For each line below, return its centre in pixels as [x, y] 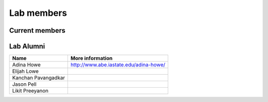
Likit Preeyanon [30, 91]
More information [91, 58]
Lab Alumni [27, 46]
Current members [37, 30]
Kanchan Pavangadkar [39, 78]
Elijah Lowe [26, 71]
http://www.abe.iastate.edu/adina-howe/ [118, 65]
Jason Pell [24, 84]
